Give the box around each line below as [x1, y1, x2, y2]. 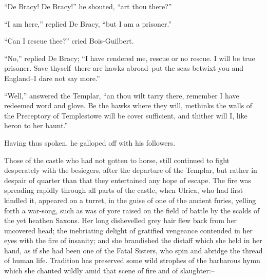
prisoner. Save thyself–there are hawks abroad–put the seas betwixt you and [4, 63, 244, 73]
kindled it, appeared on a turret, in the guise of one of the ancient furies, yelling [4, 194, 256, 205]
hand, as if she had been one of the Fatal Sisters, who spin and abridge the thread [4, 245, 263, 255]
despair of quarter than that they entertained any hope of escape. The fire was [4, 174, 252, 185]
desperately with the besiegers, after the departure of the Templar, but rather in [4, 165, 257, 175]
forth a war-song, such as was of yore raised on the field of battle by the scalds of [4, 205, 260, 215]
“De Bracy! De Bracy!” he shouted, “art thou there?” [4, 1, 172, 11]
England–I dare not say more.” [4, 72, 100, 83]
